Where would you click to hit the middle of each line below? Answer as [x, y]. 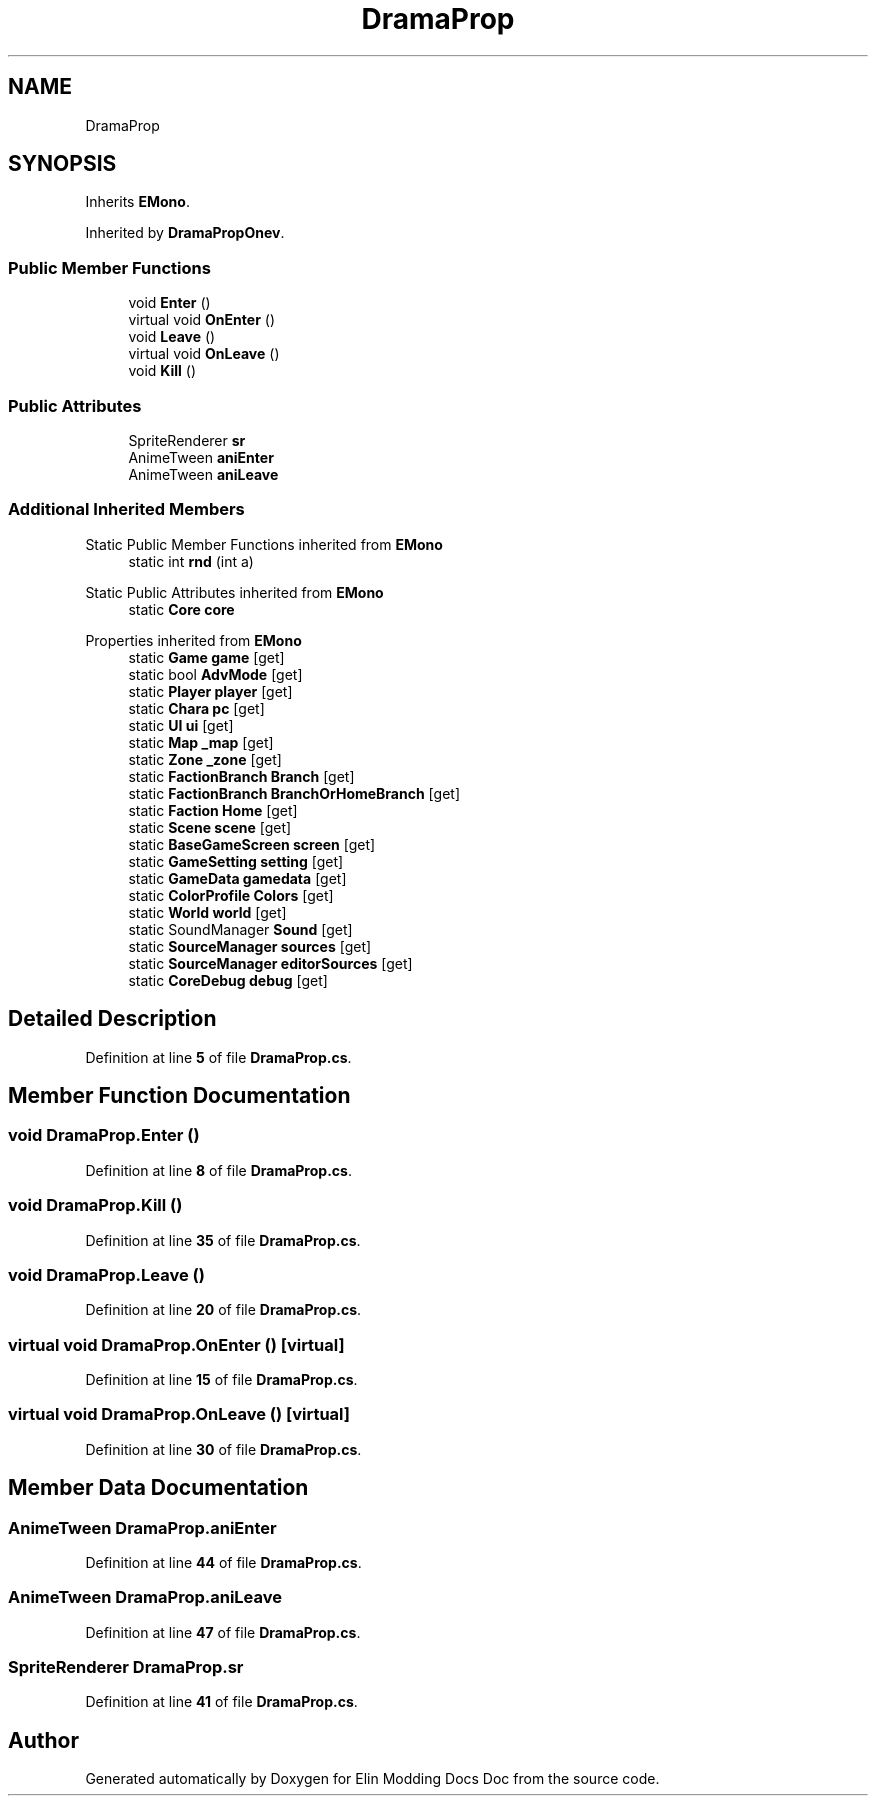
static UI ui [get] [181, 725]
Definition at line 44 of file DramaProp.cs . [223, 1562]
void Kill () [162, 371]
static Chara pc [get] [196, 708]
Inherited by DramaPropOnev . [185, 233]
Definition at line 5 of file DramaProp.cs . [218, 1057]
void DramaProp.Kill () [95, 1205]
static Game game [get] [206, 657]
